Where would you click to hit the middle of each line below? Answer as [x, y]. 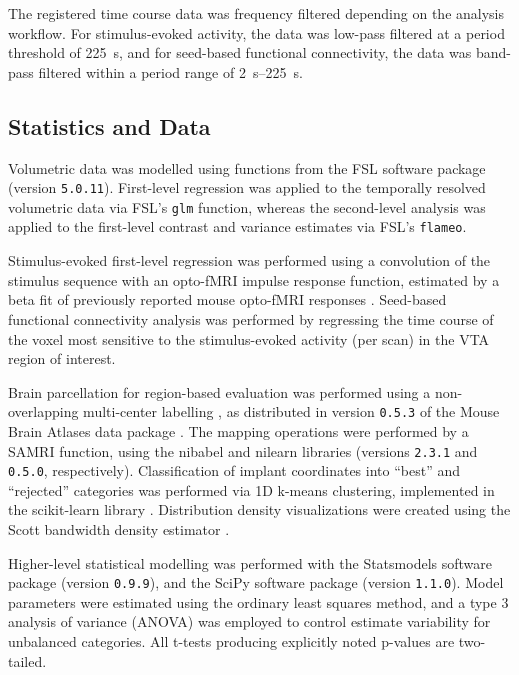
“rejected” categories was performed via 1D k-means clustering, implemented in [251, 489]
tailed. [27, 660]
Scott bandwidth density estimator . [119, 529]
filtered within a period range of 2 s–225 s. [170, 71]
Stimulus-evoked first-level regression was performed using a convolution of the [249, 260]
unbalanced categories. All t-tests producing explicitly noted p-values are [231, 641]
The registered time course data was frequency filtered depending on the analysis [256, 13]
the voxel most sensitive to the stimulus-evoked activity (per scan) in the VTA [249, 338]
